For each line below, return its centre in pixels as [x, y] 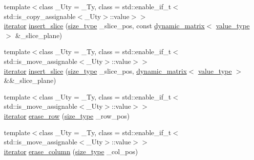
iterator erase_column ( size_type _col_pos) [71, 151]
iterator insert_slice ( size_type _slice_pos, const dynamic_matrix [104, 26]
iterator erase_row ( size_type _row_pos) [67, 115]
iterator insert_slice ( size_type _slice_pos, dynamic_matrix [95, 70]
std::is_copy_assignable [40, 16]
